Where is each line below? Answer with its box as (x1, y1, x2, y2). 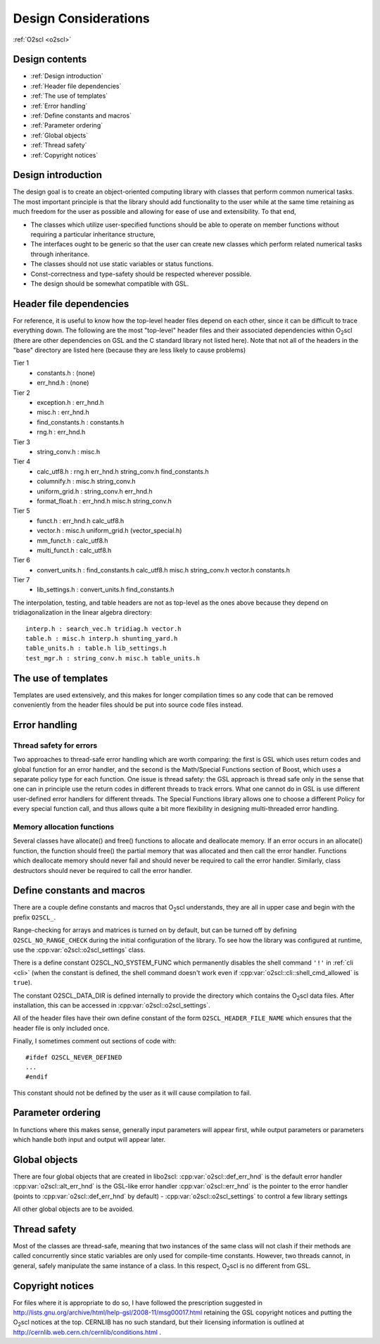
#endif (25, 1073, 49, 1081)
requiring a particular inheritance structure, (30, 230, 156, 239)
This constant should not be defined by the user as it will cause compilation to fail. (13, 1088, 252, 1097)
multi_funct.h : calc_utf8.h (37, 546, 112, 554)
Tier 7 (13, 576, 30, 584)
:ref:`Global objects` (30, 131, 88, 139)
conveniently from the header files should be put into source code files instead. (13, 701, 243, 709)
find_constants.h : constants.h (37, 417, 125, 426)
